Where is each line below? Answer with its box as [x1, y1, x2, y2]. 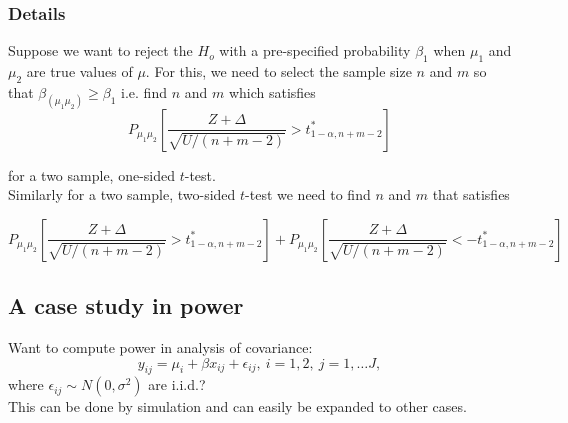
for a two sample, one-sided [8, 164, 176, 185]
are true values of [26, 61, 133, 82]
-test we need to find [245, 184, 371, 205]
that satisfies [432, 184, 510, 205]
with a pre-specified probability [219, 40, 411, 61]
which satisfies [228, 81, 316, 102]
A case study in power [8, 290, 244, 321]
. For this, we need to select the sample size [145, 61, 412, 82]
